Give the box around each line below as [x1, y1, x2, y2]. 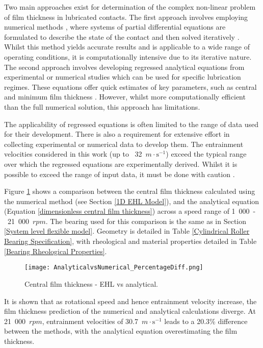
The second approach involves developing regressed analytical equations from [4, 61, 245, 72]
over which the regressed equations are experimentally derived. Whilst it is [4, 158, 238, 169]
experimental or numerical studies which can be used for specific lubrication [4, 71, 241, 82]
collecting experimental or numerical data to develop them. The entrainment [4, 138, 244, 149]
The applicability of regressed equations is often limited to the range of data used [4, 118, 259, 129]
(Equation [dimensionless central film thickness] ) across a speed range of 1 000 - [4, 206, 256, 216]
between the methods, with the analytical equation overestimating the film [4, 326, 238, 336]
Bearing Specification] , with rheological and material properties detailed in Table [4, 236, 257, 246]
